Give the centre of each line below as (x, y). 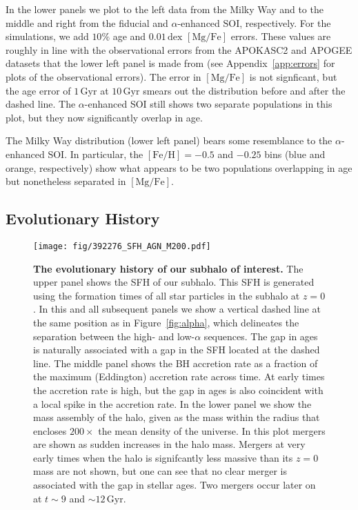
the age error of (38, 90)
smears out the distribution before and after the (244, 90)
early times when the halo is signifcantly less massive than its (163, 457)
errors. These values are (281, 36)
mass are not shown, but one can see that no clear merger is (160, 471)
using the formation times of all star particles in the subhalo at (167, 295)
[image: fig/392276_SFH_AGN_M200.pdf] (122, 246)
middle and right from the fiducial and (87, 22)
